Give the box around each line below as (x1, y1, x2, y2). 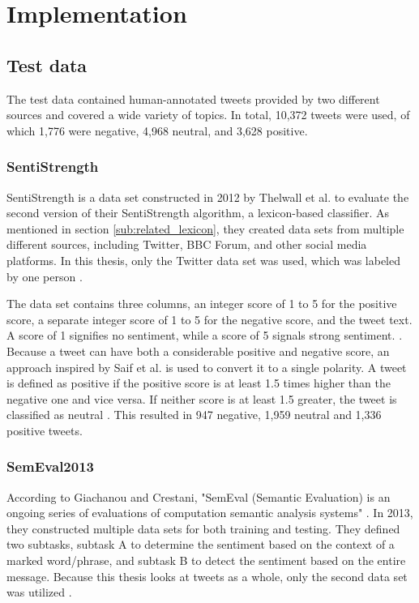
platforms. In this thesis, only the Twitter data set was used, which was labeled (6, 251, 400, 268)
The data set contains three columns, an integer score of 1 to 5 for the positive (6, 295, 397, 312)
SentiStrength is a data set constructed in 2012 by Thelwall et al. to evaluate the (6, 188, 409, 205)
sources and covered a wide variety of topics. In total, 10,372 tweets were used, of (6, 106, 410, 123)
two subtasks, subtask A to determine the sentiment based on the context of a (6, 536, 395, 553)
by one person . (6, 267, 83, 284)
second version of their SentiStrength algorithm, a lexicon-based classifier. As (6, 204, 389, 221)
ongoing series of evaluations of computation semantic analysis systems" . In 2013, (6, 504, 413, 521)
